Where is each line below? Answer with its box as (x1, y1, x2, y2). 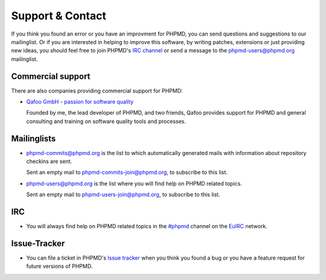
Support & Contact (11, 9, 107, 22)
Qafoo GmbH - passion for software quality (26, 98, 134, 106)
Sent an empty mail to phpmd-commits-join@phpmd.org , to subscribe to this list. (26, 169, 228, 176)
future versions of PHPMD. (26, 262, 93, 270)
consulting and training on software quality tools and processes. (26, 118, 187, 125)
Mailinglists (11, 133, 56, 144)
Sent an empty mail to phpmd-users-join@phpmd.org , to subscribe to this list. (26, 191, 220, 199)
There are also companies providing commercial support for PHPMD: (11, 87, 184, 94)
